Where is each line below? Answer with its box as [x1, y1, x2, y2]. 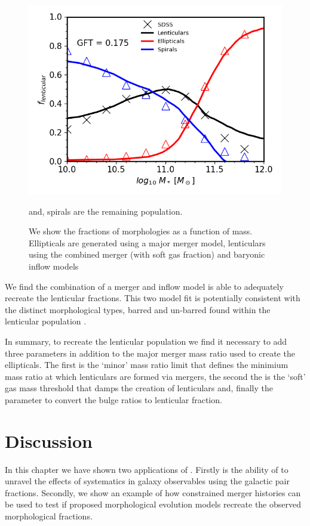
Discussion [5, 428, 93, 453]
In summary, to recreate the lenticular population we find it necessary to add [5, 335, 287, 347]
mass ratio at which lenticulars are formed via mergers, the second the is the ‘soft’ [5, 370, 306, 382]
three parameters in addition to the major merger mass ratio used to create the [5, 346, 295, 359]
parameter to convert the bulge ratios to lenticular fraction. [5, 393, 222, 406]
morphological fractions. [5, 510, 93, 522]
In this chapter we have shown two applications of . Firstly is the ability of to [5, 463, 288, 475]
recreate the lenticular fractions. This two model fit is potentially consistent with [5, 292, 300, 304]
